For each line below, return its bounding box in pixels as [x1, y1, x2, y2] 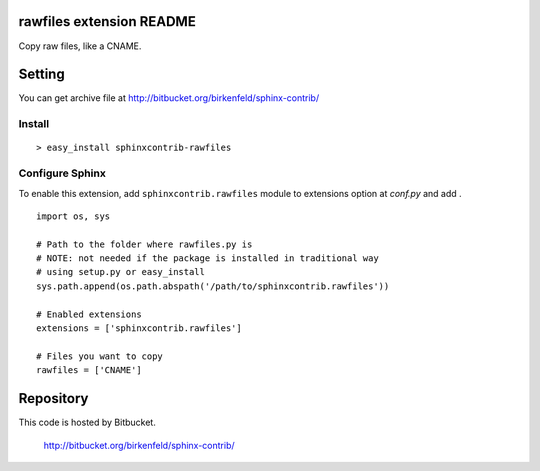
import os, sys [36, 210, 111, 222]
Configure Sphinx [18, 166, 107, 180]
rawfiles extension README [18, 13, 197, 30]
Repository [18, 390, 89, 407]
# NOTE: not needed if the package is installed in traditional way [36, 253, 379, 264]
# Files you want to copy [36, 350, 164, 362]
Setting [18, 66, 65, 83]
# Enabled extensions [36, 308, 142, 320]
